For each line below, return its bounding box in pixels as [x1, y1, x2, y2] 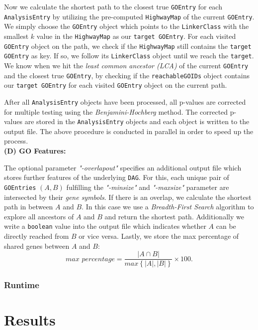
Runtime [4, 279, 39, 291]
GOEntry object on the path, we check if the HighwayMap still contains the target [4, 40, 252, 51]
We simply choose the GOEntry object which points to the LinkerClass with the [4, 21, 249, 31]
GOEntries [4, 184, 36, 191]
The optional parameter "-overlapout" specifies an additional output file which [4, 162, 242, 172]
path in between [4, 201, 53, 212]
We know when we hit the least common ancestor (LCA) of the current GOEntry [4, 60, 249, 70]
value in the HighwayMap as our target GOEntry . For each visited [36, 30, 236, 41]
